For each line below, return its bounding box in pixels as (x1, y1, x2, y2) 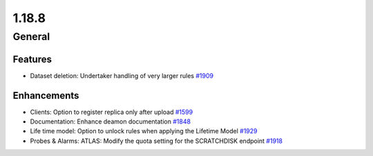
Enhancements (12, 90, 79, 101)
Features (12, 53, 52, 65)
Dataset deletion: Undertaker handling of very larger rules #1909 (30, 71, 214, 79)
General (12, 30, 50, 43)
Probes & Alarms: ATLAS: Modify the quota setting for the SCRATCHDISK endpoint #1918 (30, 137, 283, 145)
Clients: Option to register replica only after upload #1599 (30, 108, 193, 116)
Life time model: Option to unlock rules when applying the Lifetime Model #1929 (30, 127, 258, 135)
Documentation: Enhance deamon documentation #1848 (30, 117, 191, 126)
